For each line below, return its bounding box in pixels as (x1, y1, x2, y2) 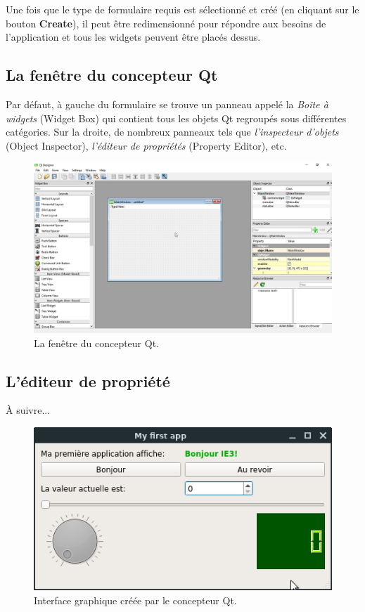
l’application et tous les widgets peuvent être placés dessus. (6, 30, 261, 44)
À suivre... (6, 403, 51, 417)
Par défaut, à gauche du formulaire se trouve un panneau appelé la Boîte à (6, 96, 328, 111)
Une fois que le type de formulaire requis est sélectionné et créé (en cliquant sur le (6, 2, 359, 16)
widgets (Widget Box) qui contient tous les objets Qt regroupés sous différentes (6, 110, 347, 125)
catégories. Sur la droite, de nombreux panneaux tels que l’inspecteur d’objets (6, 124, 339, 139)
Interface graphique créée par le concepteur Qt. (34, 592, 237, 607)
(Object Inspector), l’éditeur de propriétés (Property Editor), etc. (6, 138, 287, 152)
